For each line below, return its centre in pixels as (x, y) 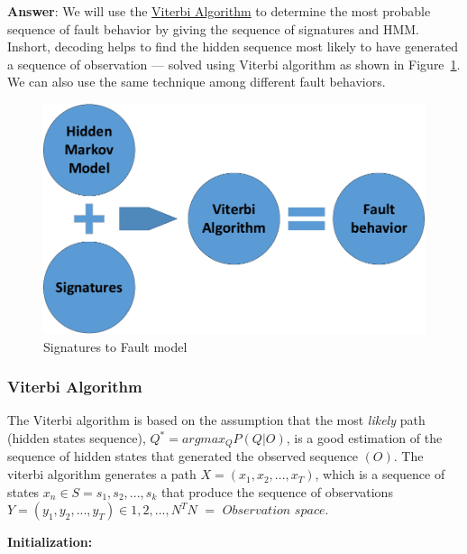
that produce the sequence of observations (277, 491)
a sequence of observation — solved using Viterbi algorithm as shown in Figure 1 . (234, 64)
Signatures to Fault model (115, 346)
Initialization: (50, 542)
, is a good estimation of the (364, 438)
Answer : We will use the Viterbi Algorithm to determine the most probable (219, 11)
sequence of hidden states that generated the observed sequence (183, 456)
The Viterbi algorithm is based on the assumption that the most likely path (216, 420)
